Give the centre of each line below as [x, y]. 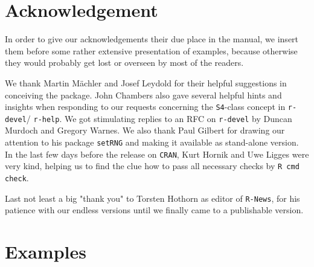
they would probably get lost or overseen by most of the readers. [124, 63]
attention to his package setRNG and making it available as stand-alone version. [152, 142]
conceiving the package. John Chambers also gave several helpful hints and [143, 95]
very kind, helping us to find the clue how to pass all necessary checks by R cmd [152, 166]
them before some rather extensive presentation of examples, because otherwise [151, 50]
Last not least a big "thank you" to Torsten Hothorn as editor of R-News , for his [152, 198]
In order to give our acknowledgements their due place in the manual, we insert [152, 39]
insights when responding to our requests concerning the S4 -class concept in [145, 107]
